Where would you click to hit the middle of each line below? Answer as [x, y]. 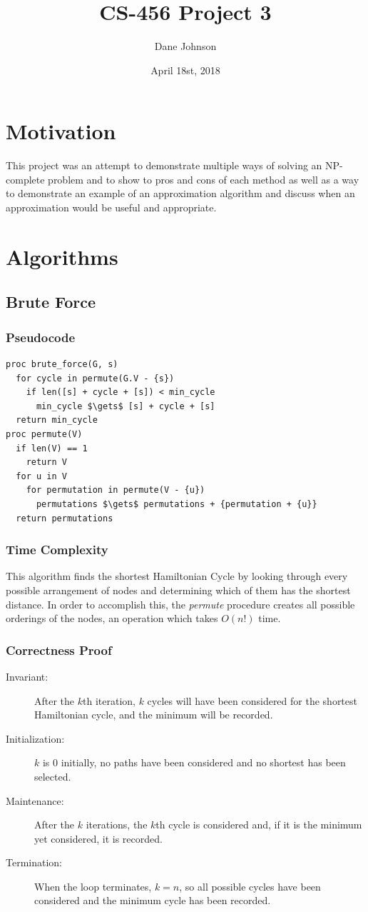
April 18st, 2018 [185, 70]
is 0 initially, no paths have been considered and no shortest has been [194, 762]
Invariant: [27, 676]
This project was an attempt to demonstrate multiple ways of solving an [164, 165]
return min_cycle [57, 420]
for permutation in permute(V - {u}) [116, 490]
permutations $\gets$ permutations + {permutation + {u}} [177, 504]
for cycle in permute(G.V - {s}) [95, 378]
